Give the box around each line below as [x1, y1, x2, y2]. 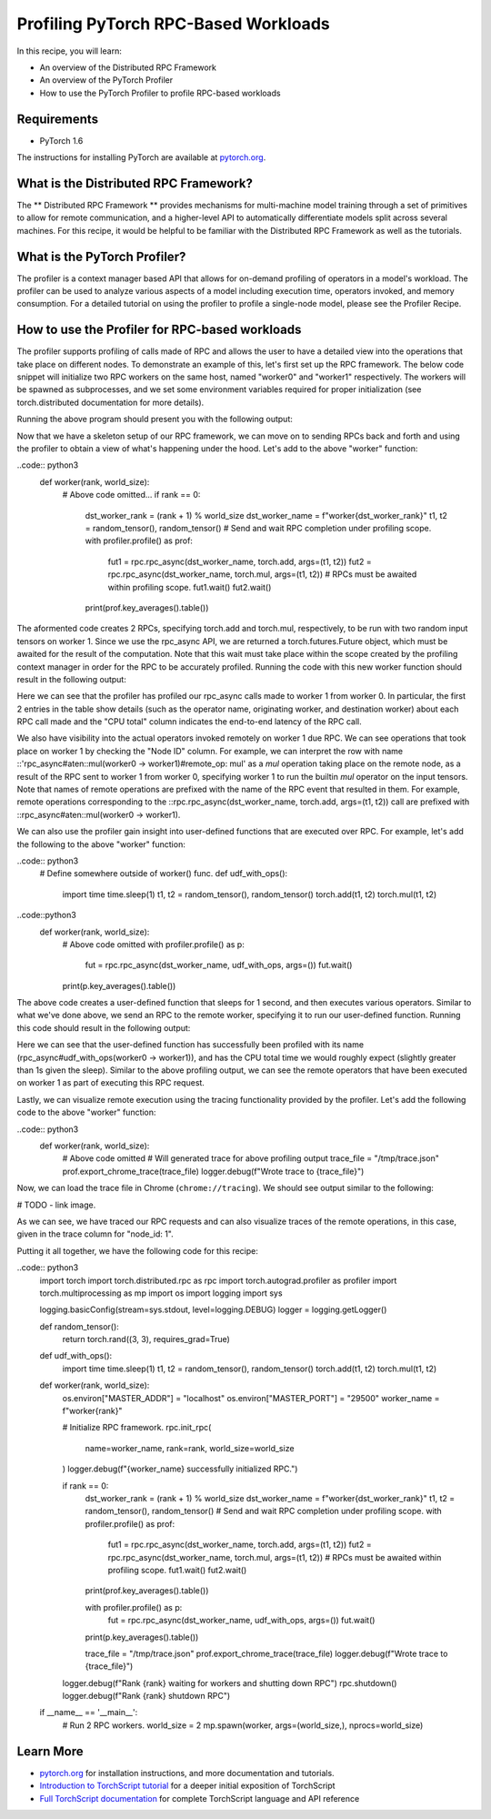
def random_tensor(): [39, 1320, 120, 1332]
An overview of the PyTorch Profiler [39, 75, 173, 86]
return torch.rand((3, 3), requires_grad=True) [62, 1334, 231, 1345]
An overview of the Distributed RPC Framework [39, 62, 217, 73]
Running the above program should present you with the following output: [16, 414, 293, 425]
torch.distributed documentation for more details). [16, 397, 205, 408]
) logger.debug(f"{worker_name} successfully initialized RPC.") [62, 1463, 298, 1474]
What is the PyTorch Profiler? [16, 248, 186, 264]
